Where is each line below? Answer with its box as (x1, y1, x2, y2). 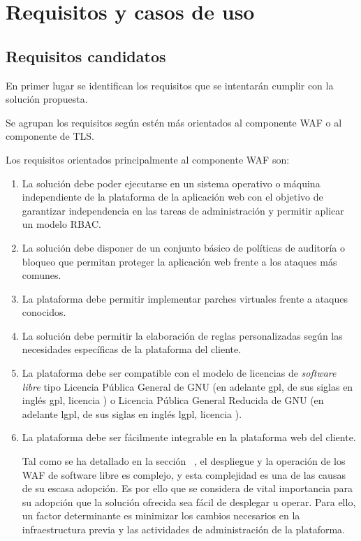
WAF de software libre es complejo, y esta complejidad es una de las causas (22, 467, 346, 482)
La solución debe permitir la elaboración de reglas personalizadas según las (22, 328, 343, 342)
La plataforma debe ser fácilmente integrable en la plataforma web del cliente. (22, 430, 356, 445)
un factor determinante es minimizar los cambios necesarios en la (22, 508, 300, 523)
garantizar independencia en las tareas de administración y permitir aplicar (22, 203, 344, 217)
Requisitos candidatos (6, 45, 166, 66)
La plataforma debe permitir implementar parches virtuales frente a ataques (22, 291, 348, 305)
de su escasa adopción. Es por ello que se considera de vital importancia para (22, 481, 353, 496)
